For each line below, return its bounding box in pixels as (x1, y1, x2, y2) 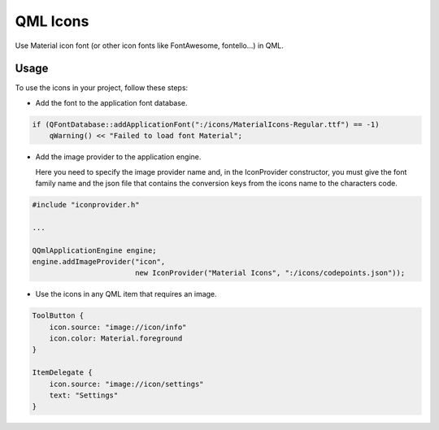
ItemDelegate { (32, 368, 93, 377)
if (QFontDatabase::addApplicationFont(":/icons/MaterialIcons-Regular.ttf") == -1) (32, 119, 380, 129)
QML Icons (15, 12, 89, 30)
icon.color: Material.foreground (49, 334, 183, 343)
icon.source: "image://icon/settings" (49, 379, 204, 389)
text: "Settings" (49, 391, 119, 400)
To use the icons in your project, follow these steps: (15, 83, 189, 93)
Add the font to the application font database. (35, 98, 188, 107)
